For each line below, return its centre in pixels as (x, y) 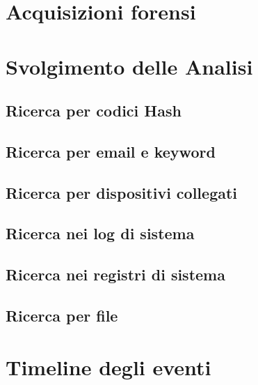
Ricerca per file (62, 316)
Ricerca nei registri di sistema (115, 274)
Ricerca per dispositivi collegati (122, 192)
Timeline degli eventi (108, 367)
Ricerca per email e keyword (111, 151)
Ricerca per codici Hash (94, 111)
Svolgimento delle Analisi (129, 66)
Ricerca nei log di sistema (100, 233)
